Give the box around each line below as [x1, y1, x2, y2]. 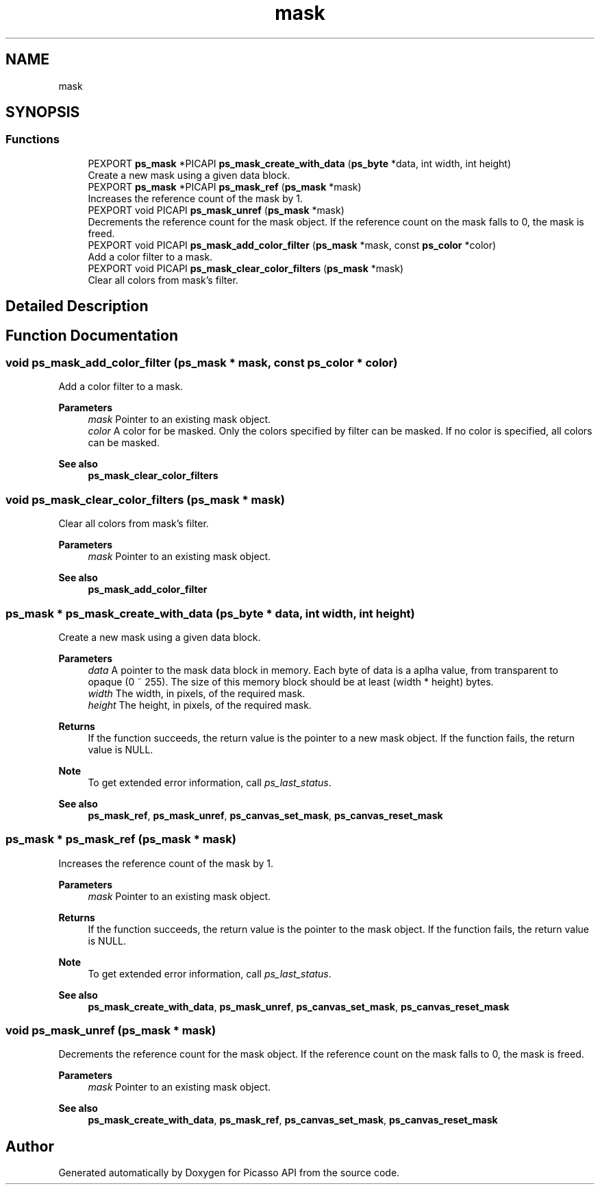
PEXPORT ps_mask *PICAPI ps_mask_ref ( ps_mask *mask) [88, 180, 362, 193]
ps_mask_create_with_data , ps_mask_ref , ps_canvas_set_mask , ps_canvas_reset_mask [88, 1114, 498, 1126]
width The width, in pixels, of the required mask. [88, 687, 305, 699]
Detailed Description [5, 297, 149, 315]
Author [5, 1137, 54, 1155]
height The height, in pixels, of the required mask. [88, 699, 312, 711]
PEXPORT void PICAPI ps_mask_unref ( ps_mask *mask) [88, 204, 345, 216]
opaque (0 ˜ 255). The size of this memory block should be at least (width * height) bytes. [88, 675, 494, 688]
